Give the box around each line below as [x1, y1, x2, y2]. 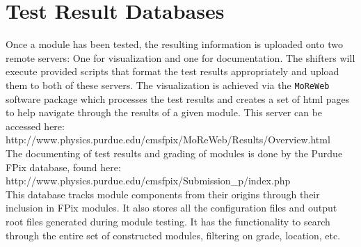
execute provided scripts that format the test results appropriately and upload [6, 64, 339, 79]
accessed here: [6, 118, 65, 133]
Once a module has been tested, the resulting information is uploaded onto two [6, 37, 343, 51]
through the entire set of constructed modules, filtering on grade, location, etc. [6, 228, 341, 242]
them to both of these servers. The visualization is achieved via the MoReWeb [6, 77, 330, 92]
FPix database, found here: [6, 159, 121, 174]
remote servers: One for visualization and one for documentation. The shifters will [6, 50, 355, 65]
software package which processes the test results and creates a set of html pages [6, 91, 350, 106]
